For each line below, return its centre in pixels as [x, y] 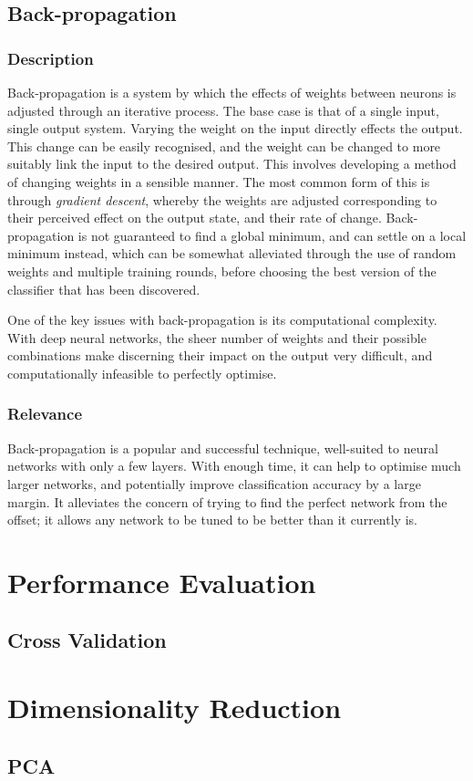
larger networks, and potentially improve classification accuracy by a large [214, 483]
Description [51, 58]
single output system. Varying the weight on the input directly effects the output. [235, 128]
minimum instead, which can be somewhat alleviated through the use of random [232, 253]
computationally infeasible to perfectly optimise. [142, 373]
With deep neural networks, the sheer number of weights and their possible [217, 337]
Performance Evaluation [162, 582]
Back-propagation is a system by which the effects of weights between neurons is [232, 92]
